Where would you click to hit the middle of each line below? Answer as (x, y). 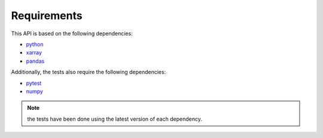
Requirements (47, 16)
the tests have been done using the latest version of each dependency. (115, 119)
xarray (34, 53)
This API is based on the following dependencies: (72, 33)
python (35, 44)
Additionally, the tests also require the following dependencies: (89, 72)
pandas (35, 61)
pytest (34, 83)
